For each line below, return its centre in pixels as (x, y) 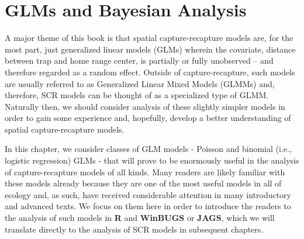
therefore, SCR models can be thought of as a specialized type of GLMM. (137, 95)
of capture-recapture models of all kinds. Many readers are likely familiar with (145, 172)
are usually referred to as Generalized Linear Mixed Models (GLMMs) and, (140, 83)
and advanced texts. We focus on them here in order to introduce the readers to (148, 206)
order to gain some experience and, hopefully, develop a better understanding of (148, 118)
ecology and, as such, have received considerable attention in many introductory (148, 194)
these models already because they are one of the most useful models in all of (143, 183)
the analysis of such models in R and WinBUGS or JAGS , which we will (140, 218)
